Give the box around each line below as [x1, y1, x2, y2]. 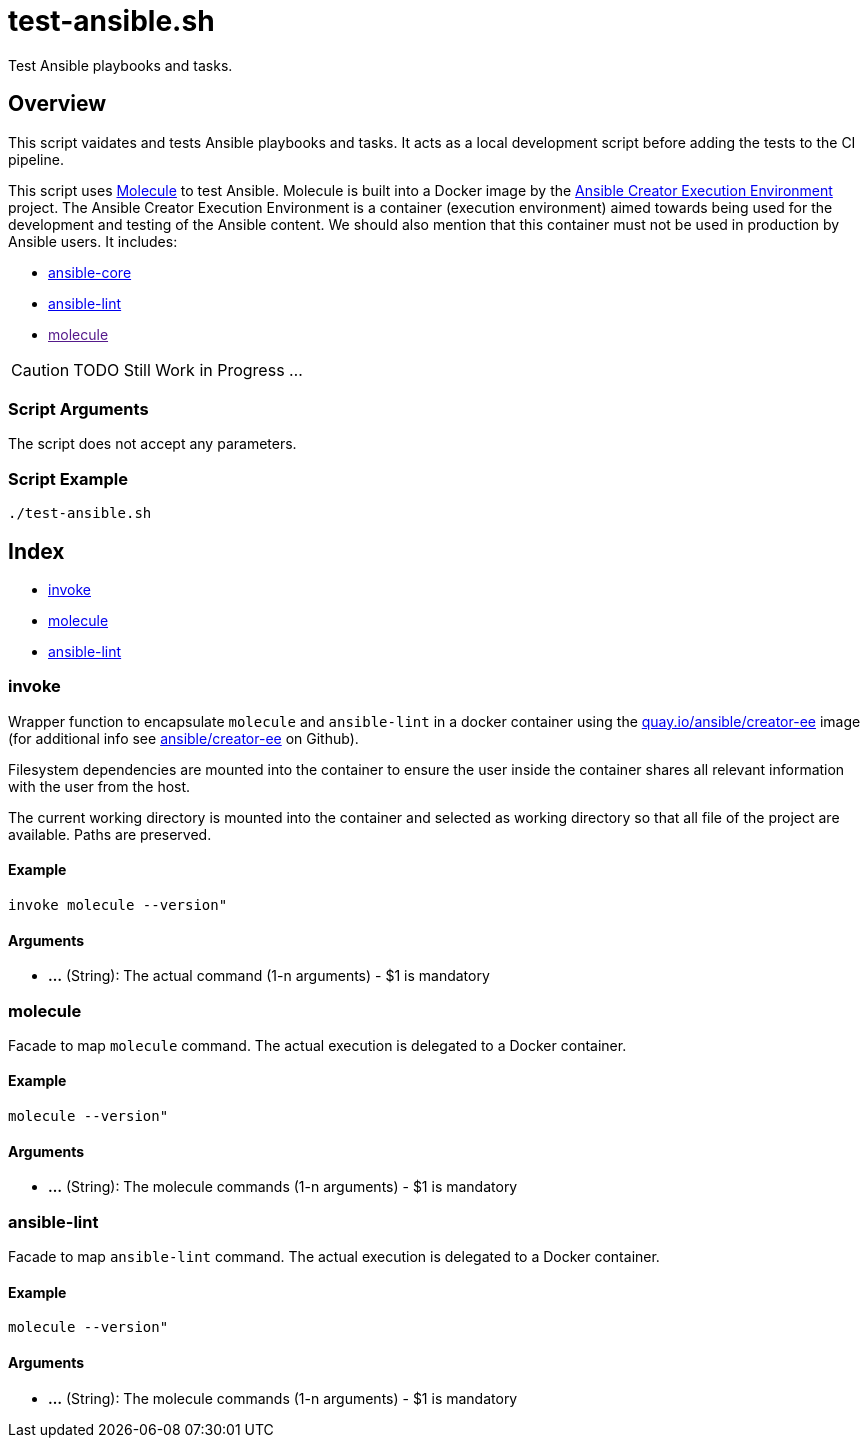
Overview [8, 91, 107, 117]
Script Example [8, 468, 128, 489]
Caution [11, 359, 70, 380]
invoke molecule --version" [8, 896, 228, 913]
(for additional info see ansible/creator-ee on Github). [8, 729, 359, 747]
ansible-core [48, 263, 132, 281]
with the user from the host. [8, 777, 191, 795]
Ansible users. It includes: [8, 232, 178, 250]
